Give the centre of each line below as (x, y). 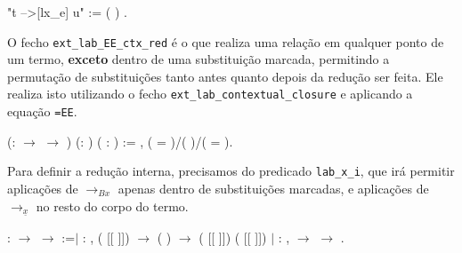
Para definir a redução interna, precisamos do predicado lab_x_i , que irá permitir (231, 171)
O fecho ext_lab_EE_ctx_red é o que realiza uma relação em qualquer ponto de (226, 41)
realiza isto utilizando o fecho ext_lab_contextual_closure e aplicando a (210, 94)
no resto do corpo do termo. (112, 206)
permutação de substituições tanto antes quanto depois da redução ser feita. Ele (225, 76)
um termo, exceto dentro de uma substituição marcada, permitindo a (199, 59)
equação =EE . (42, 111)
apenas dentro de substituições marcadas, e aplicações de (273, 188)
